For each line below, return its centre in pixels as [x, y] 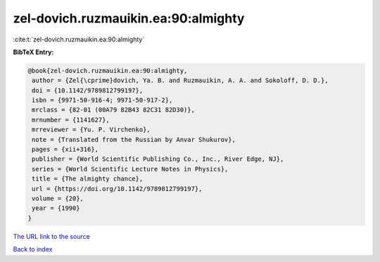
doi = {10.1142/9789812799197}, [88, 90]
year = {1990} [56, 208]
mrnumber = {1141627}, [71, 120]
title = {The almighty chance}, [88, 179]
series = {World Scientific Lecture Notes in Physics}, [130, 169]
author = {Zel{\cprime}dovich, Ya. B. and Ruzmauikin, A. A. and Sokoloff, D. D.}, [180, 80]
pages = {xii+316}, [65, 150]
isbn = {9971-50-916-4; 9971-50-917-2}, [102, 100]
